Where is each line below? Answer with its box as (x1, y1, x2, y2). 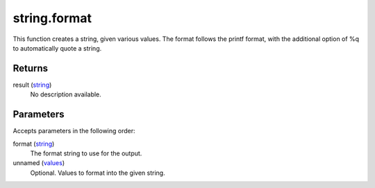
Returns (12, 62, 49, 74)
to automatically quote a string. (12, 44, 102, 52)
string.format (12, 10, 92, 26)
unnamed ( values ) (12, 159, 65, 167)
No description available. (30, 90, 102, 99)
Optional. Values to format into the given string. (30, 169, 166, 177)
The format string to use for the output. (30, 149, 142, 157)
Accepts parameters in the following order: (12, 127, 135, 135)
